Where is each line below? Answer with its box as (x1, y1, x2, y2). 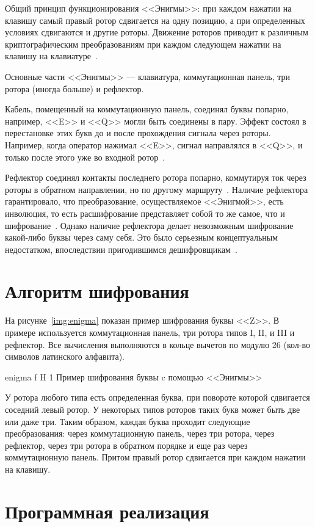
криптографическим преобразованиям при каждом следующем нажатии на (5, 37, 281, 50)
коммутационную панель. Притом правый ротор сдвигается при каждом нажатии (5, 451, 306, 463)
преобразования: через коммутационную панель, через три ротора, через (5, 427, 275, 440)
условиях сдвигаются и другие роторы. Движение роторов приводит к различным (5, 26, 308, 38)
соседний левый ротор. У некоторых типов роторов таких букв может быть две (5, 402, 300, 415)
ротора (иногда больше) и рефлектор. (5, 82, 144, 95)
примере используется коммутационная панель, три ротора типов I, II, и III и (5, 326, 295, 338)
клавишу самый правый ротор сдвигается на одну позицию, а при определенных (5, 13, 305, 26)
